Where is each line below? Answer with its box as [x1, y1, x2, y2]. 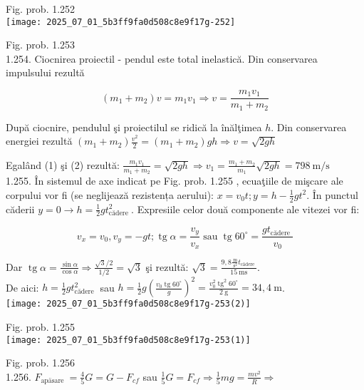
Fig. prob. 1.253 [6, 37, 76, 52]
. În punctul [306, 187, 358, 202]
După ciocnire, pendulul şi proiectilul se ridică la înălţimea [6, 119, 262, 134]
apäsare [41, 377, 64, 385]
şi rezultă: [145, 259, 189, 274]
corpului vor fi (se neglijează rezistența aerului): [6, 187, 214, 202]
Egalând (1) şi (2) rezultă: [6, 157, 120, 172]
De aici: [6, 279, 39, 294]
